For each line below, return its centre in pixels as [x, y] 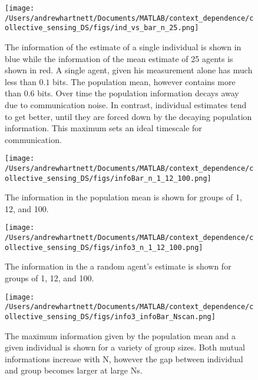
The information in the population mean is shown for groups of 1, [123, 197]
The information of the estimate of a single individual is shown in [123, 46]
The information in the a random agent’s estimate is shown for [118, 266]
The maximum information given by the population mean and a [120, 335]
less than [21, 81]
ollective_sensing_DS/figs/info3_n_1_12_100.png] [104, 247]
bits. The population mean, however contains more [144, 81]
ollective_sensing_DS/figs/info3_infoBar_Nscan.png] [110, 316]
